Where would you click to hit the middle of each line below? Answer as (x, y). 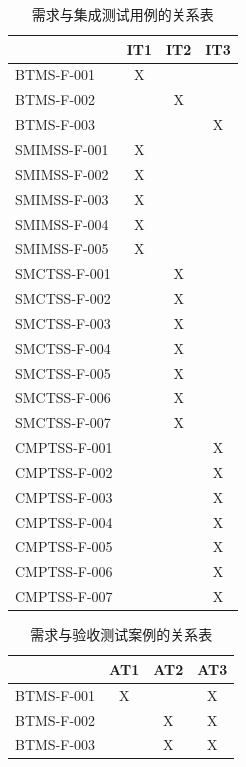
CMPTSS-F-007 (64, 596)
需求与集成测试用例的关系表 (122, 14)
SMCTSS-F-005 (63, 372)
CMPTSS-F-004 (64, 521)
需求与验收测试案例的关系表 (121, 634)
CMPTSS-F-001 (64, 447)
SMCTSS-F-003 (63, 322)
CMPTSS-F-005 (64, 546)
